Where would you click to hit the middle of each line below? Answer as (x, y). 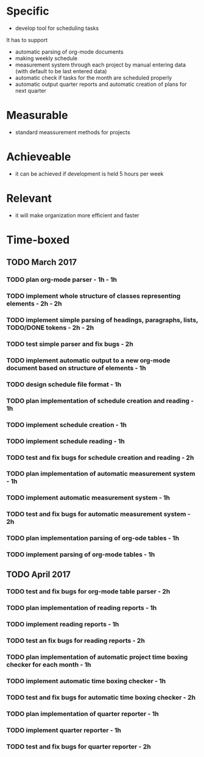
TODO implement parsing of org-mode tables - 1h (81, 554)
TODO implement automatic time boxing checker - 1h (86, 681)
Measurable (37, 116)
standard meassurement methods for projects (73, 132)
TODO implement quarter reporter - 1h (64, 730)
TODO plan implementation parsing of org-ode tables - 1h (93, 538)
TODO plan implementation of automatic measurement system (101, 474)
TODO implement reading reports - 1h (63, 625)
